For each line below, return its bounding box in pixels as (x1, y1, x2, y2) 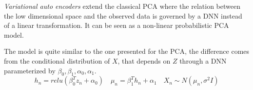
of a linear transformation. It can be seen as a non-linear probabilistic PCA (4, 20, 229, 30)
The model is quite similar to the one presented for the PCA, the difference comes (4, 46, 250, 56)
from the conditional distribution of (4, 55, 110, 66)
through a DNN (179, 55, 227, 66)
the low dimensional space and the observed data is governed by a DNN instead (4, 10, 242, 21)
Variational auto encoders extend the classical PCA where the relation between (4, 1, 240, 11)
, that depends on (117, 55, 171, 66)
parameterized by (4, 65, 56, 75)
